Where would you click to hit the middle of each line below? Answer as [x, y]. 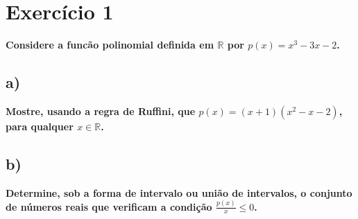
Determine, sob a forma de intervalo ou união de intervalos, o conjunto [179, 192]
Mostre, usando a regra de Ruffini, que [101, 111]
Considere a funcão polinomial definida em [110, 45]
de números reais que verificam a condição [109, 206]
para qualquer [40, 126]
